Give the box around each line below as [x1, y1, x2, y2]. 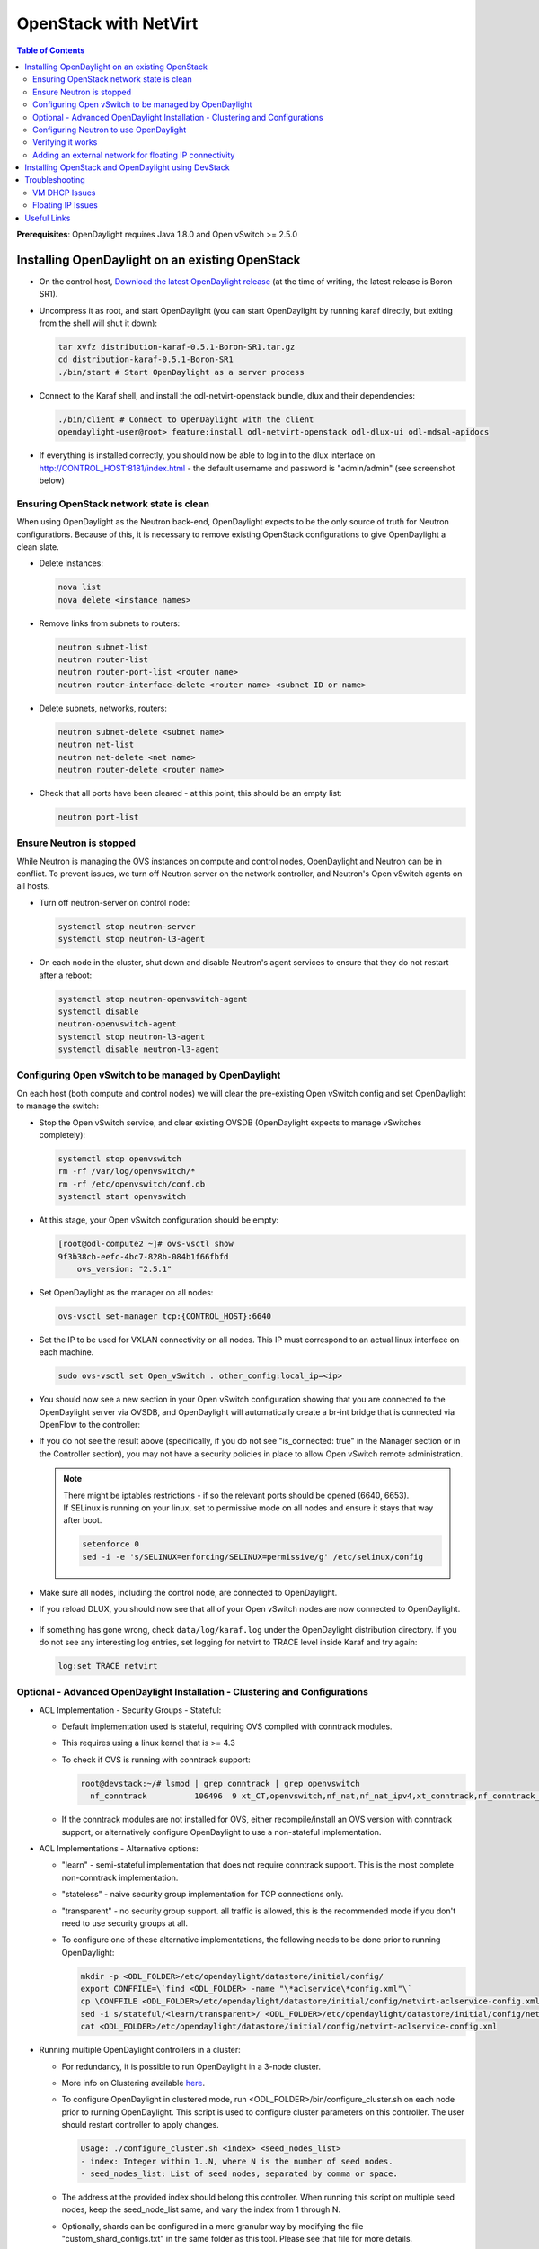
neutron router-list [57, 655, 148, 665]
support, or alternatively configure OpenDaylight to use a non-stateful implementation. [61, 1826, 382, 1837]
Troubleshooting [24, 175, 85, 185]
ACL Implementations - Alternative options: [39, 1842, 199, 1853]
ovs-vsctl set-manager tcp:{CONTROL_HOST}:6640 [57, 1311, 271, 1322]
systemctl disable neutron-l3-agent [57, 1044, 220, 1054]
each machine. [39, 1347, 94, 1357]
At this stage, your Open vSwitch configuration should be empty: [39, 1214, 279, 1225]
